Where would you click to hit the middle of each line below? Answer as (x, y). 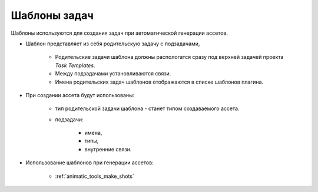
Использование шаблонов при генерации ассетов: (90, 163)
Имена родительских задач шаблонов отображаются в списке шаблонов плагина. (159, 82)
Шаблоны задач (52, 15)
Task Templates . (75, 65)
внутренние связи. (108, 149)
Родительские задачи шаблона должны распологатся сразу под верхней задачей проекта (169, 57)
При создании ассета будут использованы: (80, 95)
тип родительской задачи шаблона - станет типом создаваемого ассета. (147, 108)
